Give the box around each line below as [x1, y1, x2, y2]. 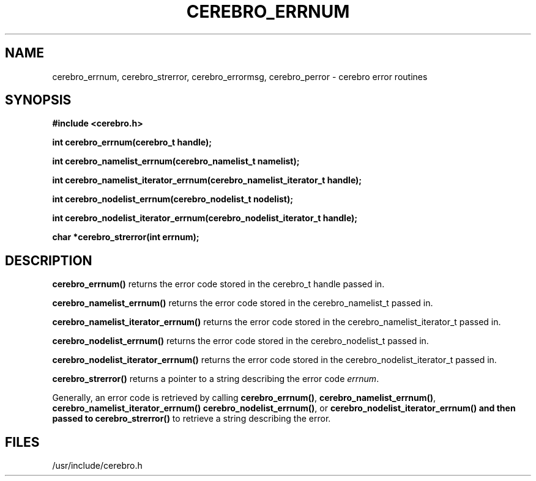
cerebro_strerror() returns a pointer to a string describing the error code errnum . [52, 373, 379, 384]
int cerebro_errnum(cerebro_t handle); [52, 137, 212, 148]
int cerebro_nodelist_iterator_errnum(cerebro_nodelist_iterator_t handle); [52, 213, 358, 224]
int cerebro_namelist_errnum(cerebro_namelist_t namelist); [52, 156, 300, 167]
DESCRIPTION [5, 252, 92, 268]
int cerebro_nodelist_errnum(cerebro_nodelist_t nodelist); [52, 194, 293, 205]
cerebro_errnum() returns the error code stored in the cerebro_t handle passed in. [52, 279, 385, 290]
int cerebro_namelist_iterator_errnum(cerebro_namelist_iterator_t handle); [52, 175, 362, 186]
